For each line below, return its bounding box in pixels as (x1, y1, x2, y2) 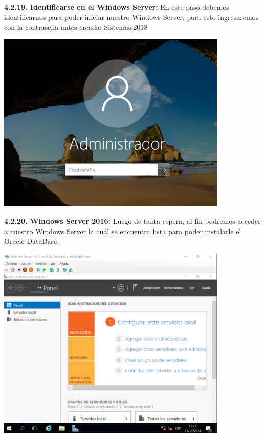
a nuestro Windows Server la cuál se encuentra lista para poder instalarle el (4, 225, 241, 236)
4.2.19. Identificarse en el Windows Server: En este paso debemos (4, 2, 229, 12)
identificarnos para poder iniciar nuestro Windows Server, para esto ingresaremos (4, 11, 259, 22)
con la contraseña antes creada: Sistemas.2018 (4, 22, 148, 32)
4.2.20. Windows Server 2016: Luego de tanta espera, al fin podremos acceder (4, 216, 261, 226)
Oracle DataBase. (4, 236, 59, 246)
